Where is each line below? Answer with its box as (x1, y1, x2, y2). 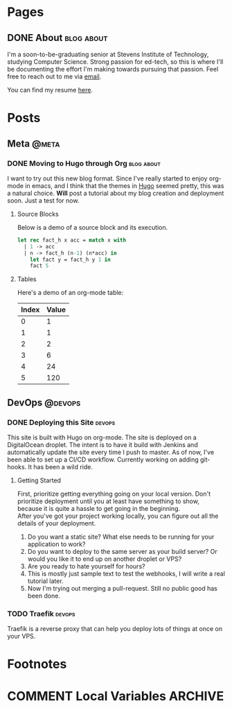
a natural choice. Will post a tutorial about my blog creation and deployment (7, 189, 224, 197)
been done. (27, 591, 61, 600)
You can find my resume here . (7, 86, 93, 94)
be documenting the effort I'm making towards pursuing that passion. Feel (7, 65, 219, 73)
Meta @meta (7, 137, 60, 149)
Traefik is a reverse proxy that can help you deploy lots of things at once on (7, 625, 223, 633)
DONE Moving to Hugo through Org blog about (7, 158, 161, 168)
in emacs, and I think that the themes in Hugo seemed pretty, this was (25, 181, 224, 189)
